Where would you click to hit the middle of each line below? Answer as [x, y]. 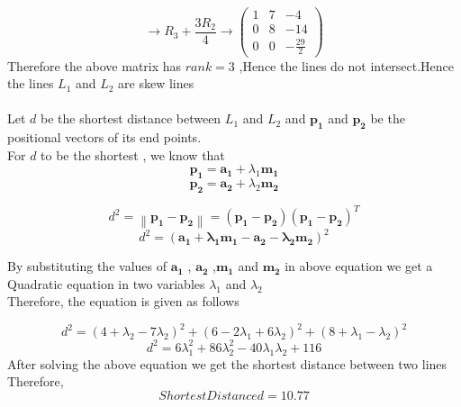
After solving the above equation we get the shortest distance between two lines [227, 363]
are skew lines [156, 83]
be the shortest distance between [131, 118]
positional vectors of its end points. [104, 137]
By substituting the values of [87, 266]
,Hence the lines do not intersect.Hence [347, 65]
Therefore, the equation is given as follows [123, 301]
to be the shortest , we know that [133, 154]
